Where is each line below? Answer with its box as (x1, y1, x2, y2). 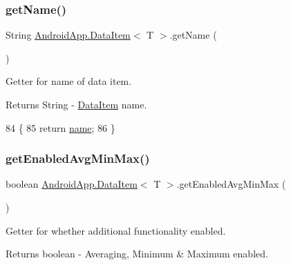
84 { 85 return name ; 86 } (6, 120, 115, 135)
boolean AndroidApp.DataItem (6, 177, 138, 191)
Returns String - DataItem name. (6, 97, 147, 111)
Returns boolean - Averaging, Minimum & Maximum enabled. (6, 246, 268, 261)
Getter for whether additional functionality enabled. (6, 223, 226, 237)
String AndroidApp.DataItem (6, 28, 131, 42)
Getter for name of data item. (6, 74, 132, 88)
